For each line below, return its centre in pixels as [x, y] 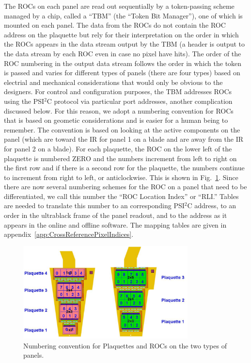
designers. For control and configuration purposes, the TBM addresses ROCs [118, 91]
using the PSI [24, 101]
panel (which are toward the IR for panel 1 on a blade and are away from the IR [124, 139]
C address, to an [212, 206]
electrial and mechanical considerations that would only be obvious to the [113, 82]
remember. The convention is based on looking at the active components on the [122, 129]
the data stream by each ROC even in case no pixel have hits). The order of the [123, 53]
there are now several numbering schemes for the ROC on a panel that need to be [125, 187]
